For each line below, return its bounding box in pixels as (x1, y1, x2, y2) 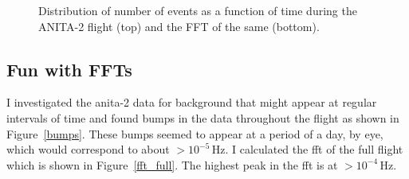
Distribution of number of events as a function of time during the (38, 2, 357, 18)
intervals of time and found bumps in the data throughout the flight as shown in (6, 109, 399, 126)
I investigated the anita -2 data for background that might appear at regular (6, 94, 377, 111)
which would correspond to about (6, 141, 170, 158)
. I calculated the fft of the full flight (225, 141, 403, 158)
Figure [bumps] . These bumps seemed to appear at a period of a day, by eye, (6, 125, 383, 142)
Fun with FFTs (6, 56, 132, 81)
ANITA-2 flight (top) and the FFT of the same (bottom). (38, 18, 320, 34)
